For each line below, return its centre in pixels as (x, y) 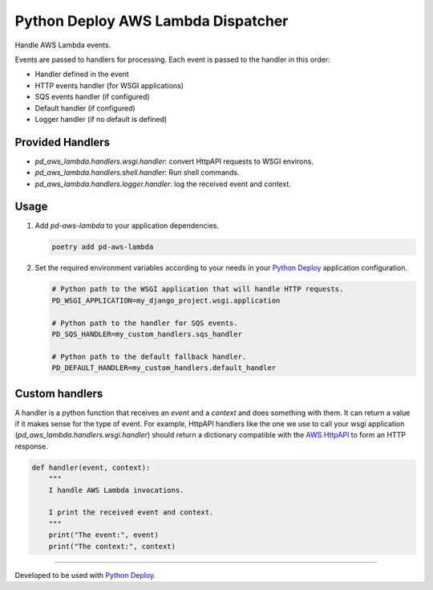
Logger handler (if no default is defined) (101, 119)
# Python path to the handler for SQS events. (145, 323)
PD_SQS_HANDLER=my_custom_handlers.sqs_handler (147, 334)
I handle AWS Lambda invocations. (116, 490)
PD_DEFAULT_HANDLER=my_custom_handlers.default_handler (164, 368)
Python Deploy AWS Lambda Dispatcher (152, 21)
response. (31, 446)
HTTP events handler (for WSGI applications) (109, 85)
